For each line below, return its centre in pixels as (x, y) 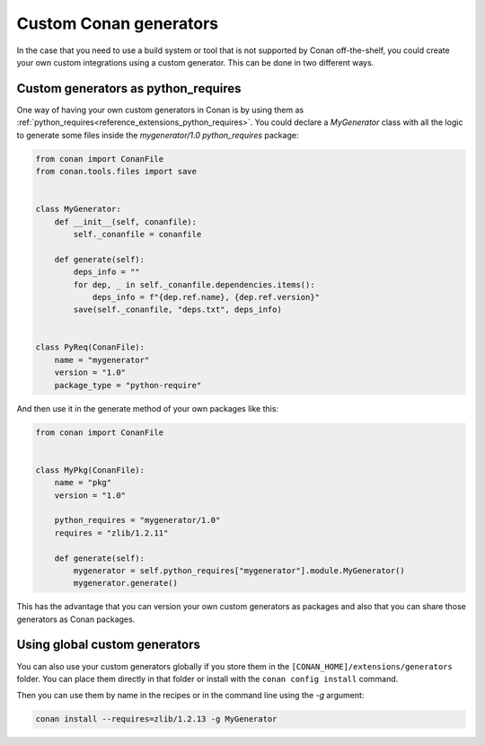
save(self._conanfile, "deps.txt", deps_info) (177, 310)
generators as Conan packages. (76, 619)
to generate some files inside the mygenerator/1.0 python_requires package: (158, 135)
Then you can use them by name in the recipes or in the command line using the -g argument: (190, 696)
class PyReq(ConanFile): (90, 347)
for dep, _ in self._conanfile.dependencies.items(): (194, 284)
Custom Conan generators (118, 23)
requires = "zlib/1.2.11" (111, 533)
